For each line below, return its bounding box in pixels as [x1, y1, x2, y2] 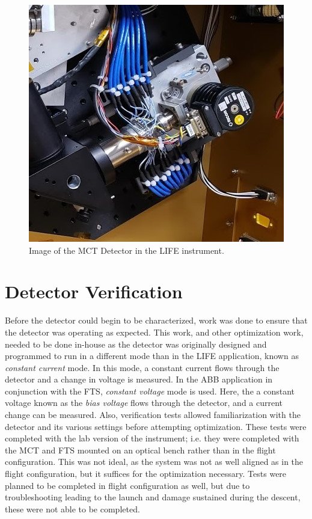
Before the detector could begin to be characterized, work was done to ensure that [5, 314, 308, 327]
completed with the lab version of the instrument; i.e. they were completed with [5, 432, 299, 444]
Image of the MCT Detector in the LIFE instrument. [29, 244, 224, 256]
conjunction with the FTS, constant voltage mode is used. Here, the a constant [5, 384, 295, 397]
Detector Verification [5, 279, 183, 304]
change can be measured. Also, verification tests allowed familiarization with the [5, 408, 301, 421]
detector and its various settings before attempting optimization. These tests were [5, 420, 307, 432]
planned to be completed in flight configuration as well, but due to [5, 479, 250, 491]
